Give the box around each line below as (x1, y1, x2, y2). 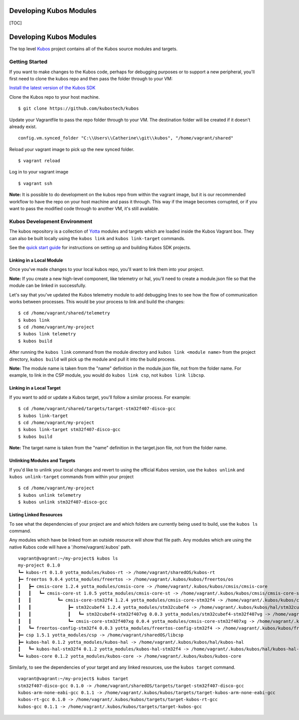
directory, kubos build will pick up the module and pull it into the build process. (9, 356, 176, 362)
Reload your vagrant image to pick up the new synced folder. (9, 146, 135, 152)
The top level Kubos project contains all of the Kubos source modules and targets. (9, 46, 178, 52)
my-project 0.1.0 (18, 563, 60, 568)
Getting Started (9, 58, 47, 65)
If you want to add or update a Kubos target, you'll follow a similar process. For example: (9, 394, 191, 400)
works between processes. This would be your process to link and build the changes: (9, 298, 185, 304)
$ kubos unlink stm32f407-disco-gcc (18, 499, 108, 505)
